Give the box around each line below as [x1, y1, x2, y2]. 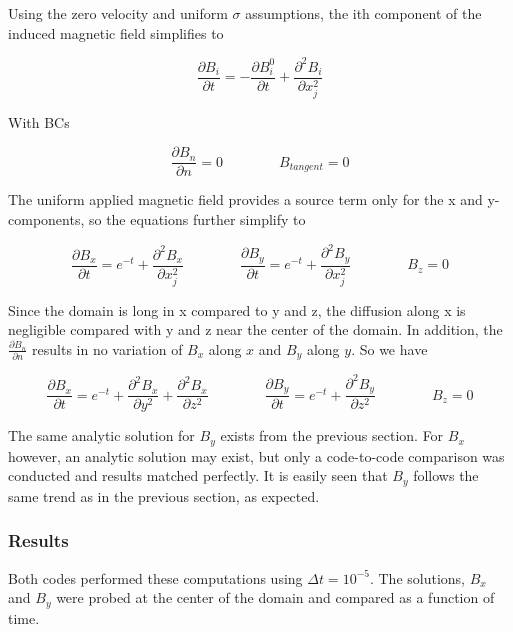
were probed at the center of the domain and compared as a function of [56, 587, 495, 608]
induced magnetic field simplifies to [8, 22, 224, 43]
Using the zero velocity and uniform [8, 3, 228, 23]
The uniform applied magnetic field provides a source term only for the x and [8, 189, 483, 210]
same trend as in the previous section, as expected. [8, 485, 320, 506]
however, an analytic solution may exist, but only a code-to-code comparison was [8, 445, 505, 466]
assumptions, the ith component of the [245, 3, 482, 23]
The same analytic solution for [8, 425, 195, 446]
